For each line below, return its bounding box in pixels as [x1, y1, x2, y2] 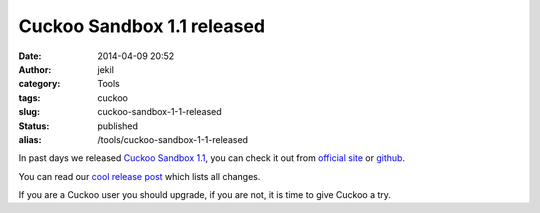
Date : [18, 50, 42, 62]
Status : [18, 120, 50, 132]
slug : [18, 106, 40, 118]
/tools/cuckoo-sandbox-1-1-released [97, 133, 249, 145]
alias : [18, 133, 42, 145]
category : [18, 78, 61, 90]
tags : [18, 91, 41, 104]
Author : [18, 63, 52, 75]
